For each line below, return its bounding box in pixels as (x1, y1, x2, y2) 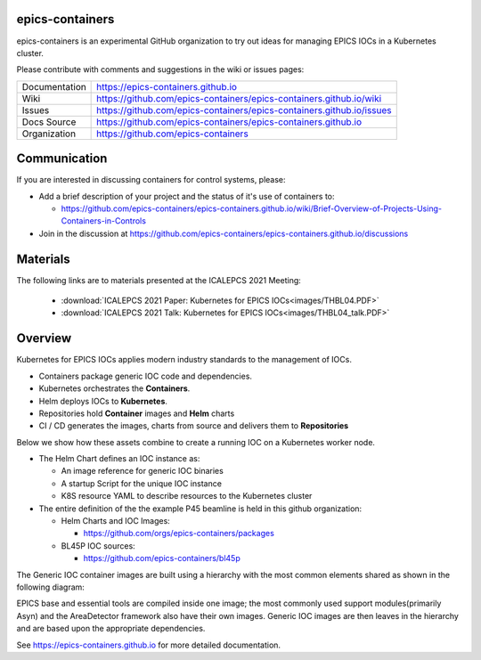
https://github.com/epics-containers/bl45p (83, 553, 240, 564)
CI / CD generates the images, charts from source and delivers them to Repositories (38, 420, 349, 431)
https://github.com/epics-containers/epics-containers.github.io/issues (96, 103, 392, 116)
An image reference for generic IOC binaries (61, 466, 224, 477)
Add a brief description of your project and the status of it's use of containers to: (38, 191, 335, 201)
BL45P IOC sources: (61, 540, 135, 551)
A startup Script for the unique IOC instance (61, 477, 223, 489)
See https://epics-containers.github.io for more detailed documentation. (16, 640, 281, 650)
